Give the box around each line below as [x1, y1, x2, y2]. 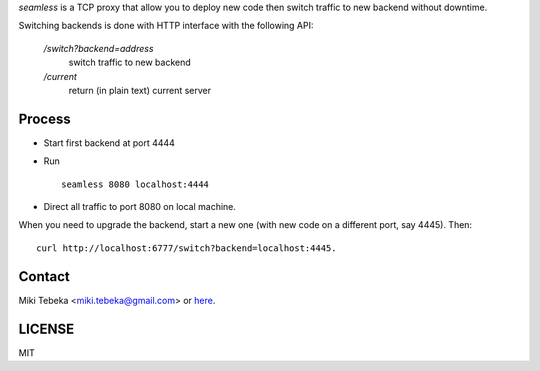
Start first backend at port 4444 [43, 136, 175, 149]
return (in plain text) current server [68, 84, 212, 96]
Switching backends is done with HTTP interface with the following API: [18, 20, 314, 32]
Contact [18, 268, 70, 285]
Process [18, 110, 71, 127]
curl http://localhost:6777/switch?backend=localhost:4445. [36, 242, 337, 254]
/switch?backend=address [43, 42, 154, 54]
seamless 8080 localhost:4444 [61, 178, 210, 190]
